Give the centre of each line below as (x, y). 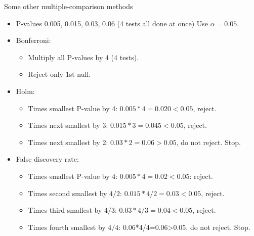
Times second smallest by (68, 193)
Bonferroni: (33, 40)
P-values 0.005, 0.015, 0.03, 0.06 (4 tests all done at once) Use (112, 23)
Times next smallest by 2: (68, 142)
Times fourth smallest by (67, 227)
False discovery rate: (47, 159)
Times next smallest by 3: (68, 125)
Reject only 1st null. (59, 74)
